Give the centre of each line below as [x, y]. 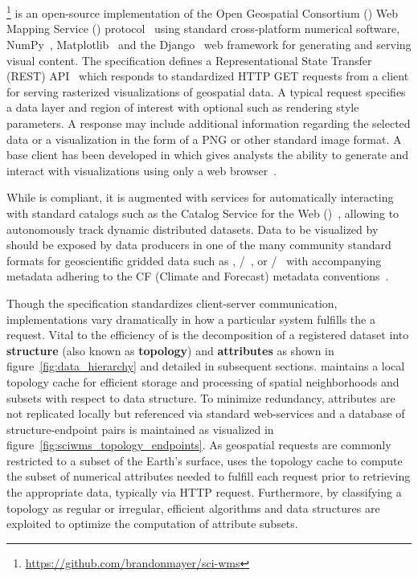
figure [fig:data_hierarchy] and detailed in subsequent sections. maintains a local [206, 366]
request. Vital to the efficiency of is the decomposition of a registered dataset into [208, 335]
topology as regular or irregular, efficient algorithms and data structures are [193, 507]
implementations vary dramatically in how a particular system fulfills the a [191, 319]
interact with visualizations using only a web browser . [142, 170]
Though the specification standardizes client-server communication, [172, 303]
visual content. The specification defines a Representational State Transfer [189, 60]
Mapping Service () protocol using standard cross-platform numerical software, [203, 29]
